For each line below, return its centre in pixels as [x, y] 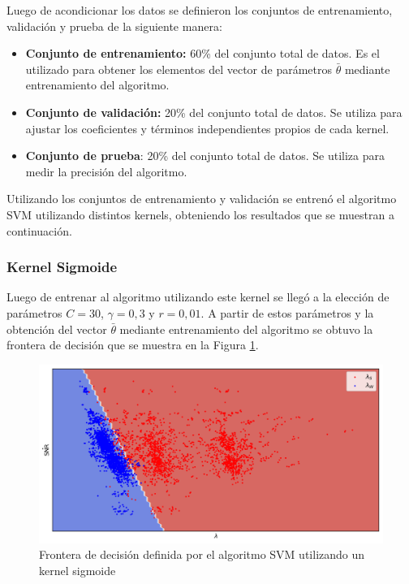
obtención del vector [57, 329]
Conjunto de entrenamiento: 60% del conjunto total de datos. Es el [202, 53]
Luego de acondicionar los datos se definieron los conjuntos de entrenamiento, [200, 10]
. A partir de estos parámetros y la [287, 312]
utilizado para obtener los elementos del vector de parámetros [179, 69]
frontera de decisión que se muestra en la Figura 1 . [133, 345]
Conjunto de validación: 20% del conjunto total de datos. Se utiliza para [214, 112]
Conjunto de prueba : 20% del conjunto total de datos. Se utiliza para [205, 156]
